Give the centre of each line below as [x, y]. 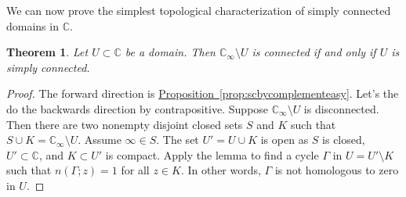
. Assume [100, 140]
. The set [178, 140]
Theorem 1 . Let [47, 52]
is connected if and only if [314, 52]
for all [135, 170]
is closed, [344, 140]
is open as [285, 140]
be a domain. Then [170, 52]
